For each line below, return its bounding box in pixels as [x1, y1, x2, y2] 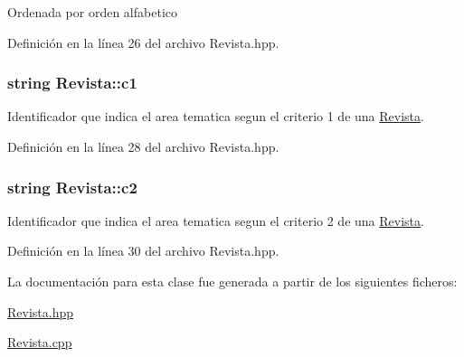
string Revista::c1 [7, 71, 137, 94]
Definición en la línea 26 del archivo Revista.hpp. [7, 33, 279, 52]
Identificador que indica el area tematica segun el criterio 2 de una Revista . [7, 211, 424, 230]
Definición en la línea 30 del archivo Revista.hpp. [7, 241, 279, 260]
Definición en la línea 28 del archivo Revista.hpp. [7, 137, 279, 155]
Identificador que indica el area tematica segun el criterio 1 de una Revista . [7, 107, 424, 126]
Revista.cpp [7, 333, 72, 352]
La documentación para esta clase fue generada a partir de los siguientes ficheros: [7, 272, 458, 290]
